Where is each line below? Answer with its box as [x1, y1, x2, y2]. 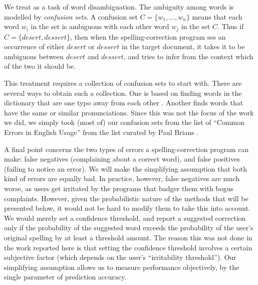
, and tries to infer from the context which [123, 51, 253, 61]
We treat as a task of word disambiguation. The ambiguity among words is [4, 2, 234, 12]
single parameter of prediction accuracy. [4, 271, 127, 282]
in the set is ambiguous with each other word [31, 21, 169, 32]
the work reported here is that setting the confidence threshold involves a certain [4, 242, 252, 252]
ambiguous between [4, 51, 64, 61]
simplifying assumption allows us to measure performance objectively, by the [4, 261, 239, 272]
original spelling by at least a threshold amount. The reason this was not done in [4, 232, 252, 242]
